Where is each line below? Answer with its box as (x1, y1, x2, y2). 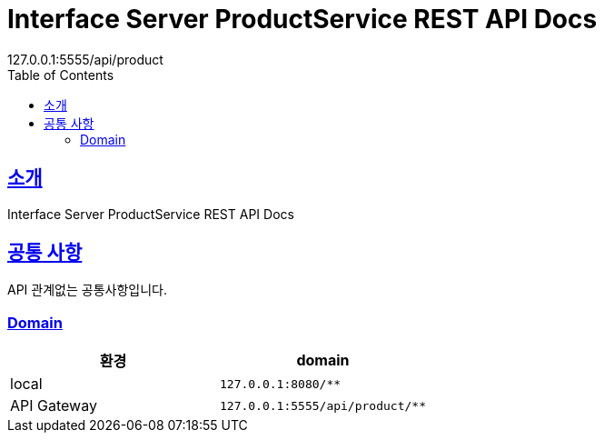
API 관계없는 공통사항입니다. (7, 282, 167, 298)
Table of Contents (7, 66, 114, 83)
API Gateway (10, 396, 97, 415)
